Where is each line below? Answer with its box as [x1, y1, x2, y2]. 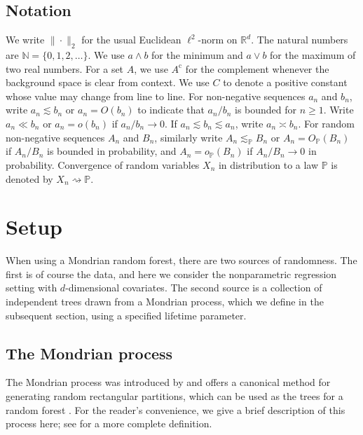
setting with [6, 280, 57, 295]
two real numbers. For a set [6, 61, 124, 76]
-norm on [198, 32, 238, 47]
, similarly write [154, 130, 223, 144]
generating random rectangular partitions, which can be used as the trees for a [6, 389, 343, 403]
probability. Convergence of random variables [6, 157, 200, 172]
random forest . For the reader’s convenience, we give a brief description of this [6, 402, 345, 417]
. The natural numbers [251, 32, 348, 47]
